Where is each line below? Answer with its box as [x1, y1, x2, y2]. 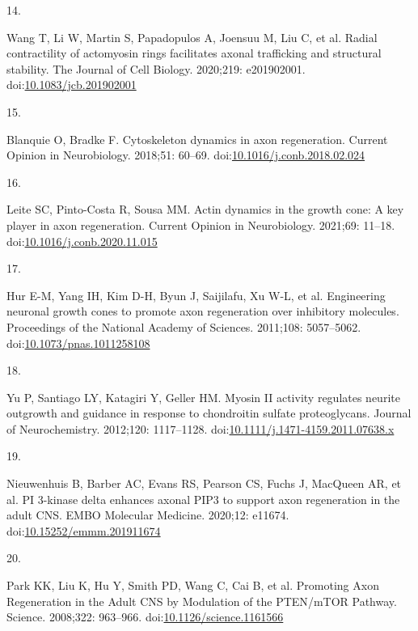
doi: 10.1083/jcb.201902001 [6, 76, 137, 93]
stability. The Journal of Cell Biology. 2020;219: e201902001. [6, 60, 306, 77]
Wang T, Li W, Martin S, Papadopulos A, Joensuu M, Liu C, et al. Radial [6, 28, 378, 45]
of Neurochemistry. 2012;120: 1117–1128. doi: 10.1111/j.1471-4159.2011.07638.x [6, 420, 395, 437]
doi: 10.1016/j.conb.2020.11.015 [6, 232, 158, 249]
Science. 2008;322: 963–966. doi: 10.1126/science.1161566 [6, 608, 284, 625]
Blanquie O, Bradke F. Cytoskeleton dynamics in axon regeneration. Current [6, 130, 388, 147]
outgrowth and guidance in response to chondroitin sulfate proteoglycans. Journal [6, 404, 412, 421]
